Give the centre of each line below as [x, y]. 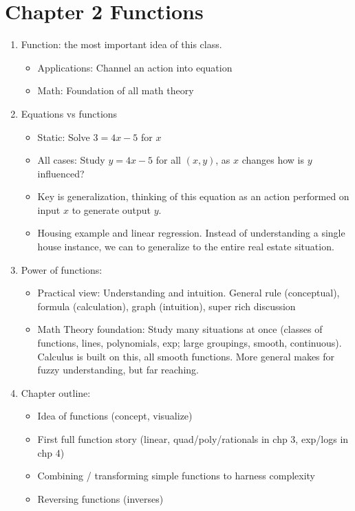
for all [168, 160]
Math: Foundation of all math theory [116, 90]
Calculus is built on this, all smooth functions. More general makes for [186, 356]
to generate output [111, 209]
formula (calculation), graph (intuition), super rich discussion [166, 306]
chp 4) [51, 452]
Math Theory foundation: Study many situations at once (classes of [180, 329]
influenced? [61, 173]
